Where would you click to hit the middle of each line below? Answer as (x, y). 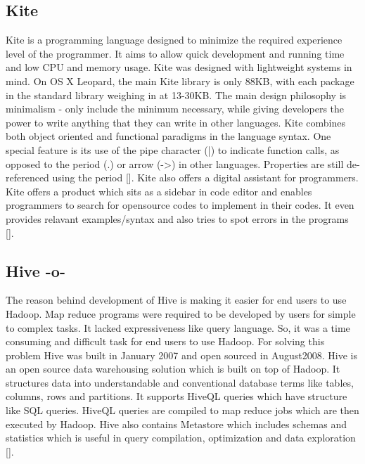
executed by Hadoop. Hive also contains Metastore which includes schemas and (177, 424)
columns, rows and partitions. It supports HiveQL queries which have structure (177, 396)
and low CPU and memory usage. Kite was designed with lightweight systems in (179, 67)
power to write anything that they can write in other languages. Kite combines (175, 122)
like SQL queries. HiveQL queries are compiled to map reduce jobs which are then (182, 410)
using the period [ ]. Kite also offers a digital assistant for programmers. (205, 178)
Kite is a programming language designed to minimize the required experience (174, 40)
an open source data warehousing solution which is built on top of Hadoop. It (173, 369)
